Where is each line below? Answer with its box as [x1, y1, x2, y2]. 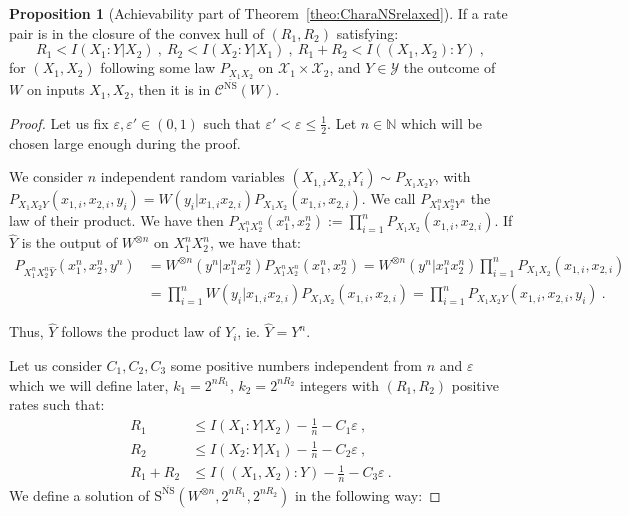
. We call [361, 188, 416, 209]
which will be [401, 112, 482, 133]
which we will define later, [9, 374, 169, 395]
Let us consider [9, 354, 102, 375]
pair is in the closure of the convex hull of [9, 22, 264, 43]
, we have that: [210, 232, 301, 253]
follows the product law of [61, 321, 221, 342]
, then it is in [130, 79, 211, 100]
